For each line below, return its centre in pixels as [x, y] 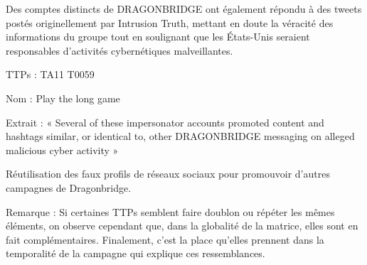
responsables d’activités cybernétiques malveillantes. [119, 50]
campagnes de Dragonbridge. [69, 187]
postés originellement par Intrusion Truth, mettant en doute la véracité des [170, 22]
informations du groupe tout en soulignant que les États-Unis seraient [158, 37]
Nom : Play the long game [63, 98]
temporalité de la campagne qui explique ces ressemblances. [135, 253]
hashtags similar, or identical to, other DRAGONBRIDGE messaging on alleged [180, 136]
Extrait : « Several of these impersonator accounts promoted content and [165, 122]
